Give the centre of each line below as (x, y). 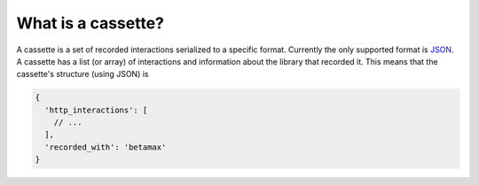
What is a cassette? (90, 23)
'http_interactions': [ (96, 110)
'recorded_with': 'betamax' (106, 147)
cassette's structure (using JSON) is (82, 74)
